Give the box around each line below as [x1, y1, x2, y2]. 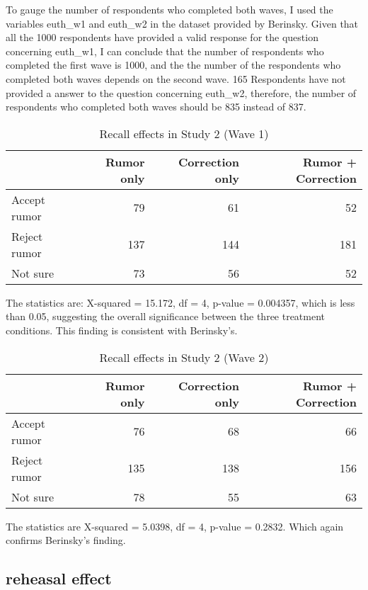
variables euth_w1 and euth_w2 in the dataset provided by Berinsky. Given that [6, 16, 359, 30]
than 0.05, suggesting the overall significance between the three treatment [6, 309, 326, 324]
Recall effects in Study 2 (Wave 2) [99, 348, 269, 365]
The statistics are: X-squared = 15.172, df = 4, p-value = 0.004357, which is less [6, 295, 355, 310]
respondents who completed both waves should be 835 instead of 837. [6, 99, 306, 114]
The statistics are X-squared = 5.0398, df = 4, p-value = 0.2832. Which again [6, 518, 344, 533]
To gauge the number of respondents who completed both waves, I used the [6, 2, 333, 16]
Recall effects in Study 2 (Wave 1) [99, 125, 269, 142]
